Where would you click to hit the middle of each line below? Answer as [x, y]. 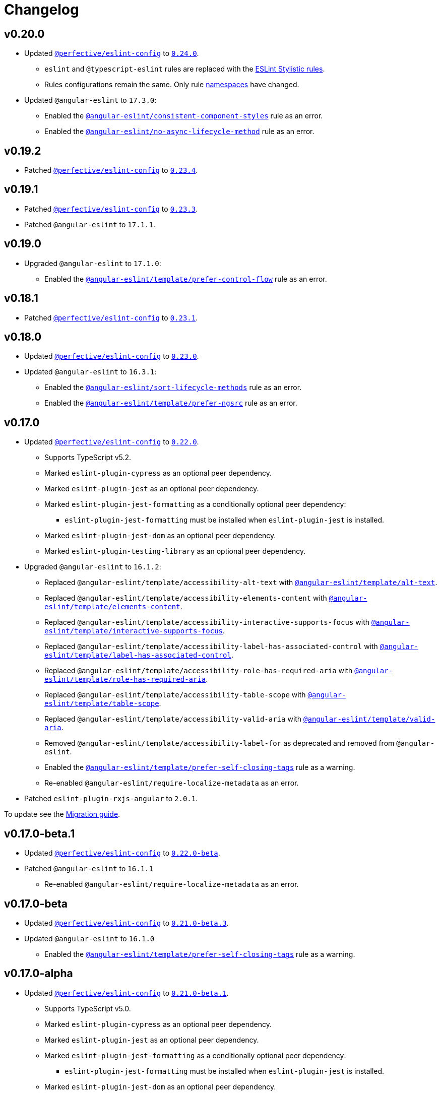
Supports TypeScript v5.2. [88, 458]
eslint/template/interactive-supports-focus [134, 631]
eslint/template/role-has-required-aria [125, 680]
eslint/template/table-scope [102, 704]
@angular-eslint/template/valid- [369, 719]
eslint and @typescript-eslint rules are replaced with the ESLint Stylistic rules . [185, 69]
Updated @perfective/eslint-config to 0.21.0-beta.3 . [127, 923]
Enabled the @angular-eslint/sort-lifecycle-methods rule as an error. [173, 388]
